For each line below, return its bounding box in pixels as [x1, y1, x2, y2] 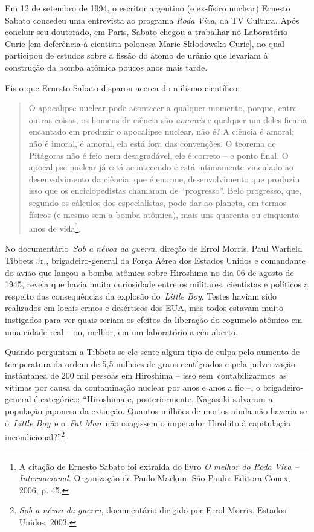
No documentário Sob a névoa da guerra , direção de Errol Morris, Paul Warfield [5, 242, 303, 255]
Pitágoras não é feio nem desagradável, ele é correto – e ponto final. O [28, 149, 289, 161]
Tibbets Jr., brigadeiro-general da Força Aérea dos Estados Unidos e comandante [5, 254, 306, 266]
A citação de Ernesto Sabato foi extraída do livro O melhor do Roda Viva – [19, 460, 299, 472]
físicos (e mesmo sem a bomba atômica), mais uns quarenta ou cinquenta [28, 208, 300, 220]
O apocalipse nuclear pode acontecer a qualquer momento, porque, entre [28, 101, 297, 114]
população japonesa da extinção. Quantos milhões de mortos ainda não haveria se [5, 405, 307, 417]
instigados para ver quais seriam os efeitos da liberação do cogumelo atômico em [5, 313, 303, 325]
